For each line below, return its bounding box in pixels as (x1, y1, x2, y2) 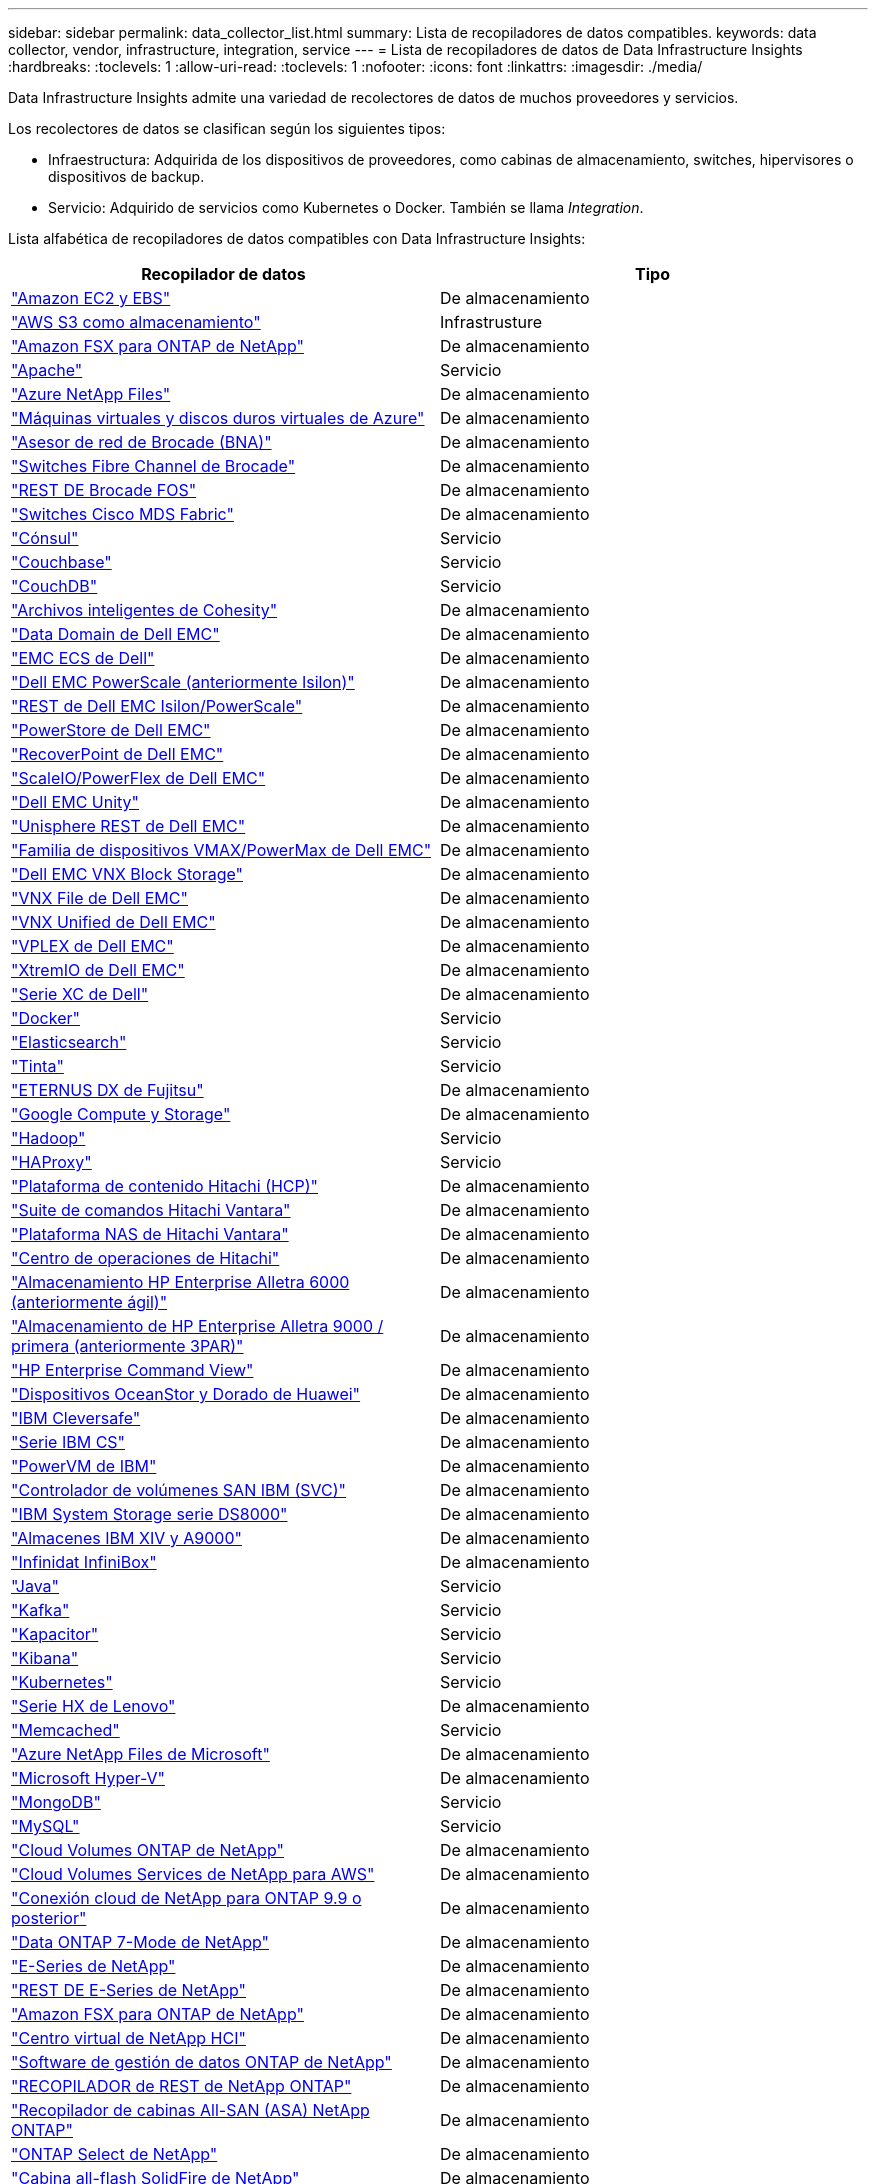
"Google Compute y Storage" (11, 1104, 231, 1124)
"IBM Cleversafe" (11, 1408, 141, 1428)
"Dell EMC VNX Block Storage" (11, 864, 244, 884)
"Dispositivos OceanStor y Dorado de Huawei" (11, 1384, 361, 1404)
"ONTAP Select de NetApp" (11, 2144, 218, 2164)
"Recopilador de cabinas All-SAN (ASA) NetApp (11, 2100, 370, 2120)
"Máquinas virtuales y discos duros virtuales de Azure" (11, 408, 425, 428)
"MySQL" (11, 1816, 80, 1836)
